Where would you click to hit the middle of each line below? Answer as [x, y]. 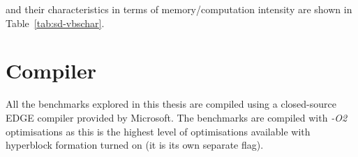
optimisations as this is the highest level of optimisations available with [158, 131]
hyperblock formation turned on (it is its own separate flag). [135, 145]
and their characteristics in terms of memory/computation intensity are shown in [179, 9]
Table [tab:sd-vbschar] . [55, 23]
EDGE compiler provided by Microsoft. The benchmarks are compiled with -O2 [177, 117]
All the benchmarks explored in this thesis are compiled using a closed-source [171, 104]
